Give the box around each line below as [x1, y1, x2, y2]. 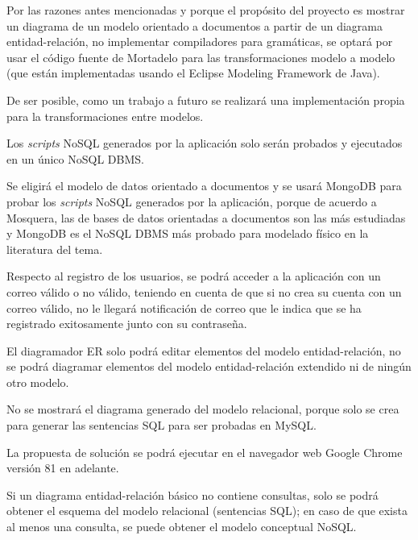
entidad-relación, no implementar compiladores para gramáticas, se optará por [6, 33, 393, 50]
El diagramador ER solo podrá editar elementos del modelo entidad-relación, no [6, 342, 401, 359]
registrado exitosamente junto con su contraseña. [6, 315, 247, 332]
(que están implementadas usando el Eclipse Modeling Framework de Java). [6, 64, 380, 81]
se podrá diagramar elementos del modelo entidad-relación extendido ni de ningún [6, 358, 412, 375]
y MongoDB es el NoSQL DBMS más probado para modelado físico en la [6, 225, 369, 242]
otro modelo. [6, 373, 69, 390]
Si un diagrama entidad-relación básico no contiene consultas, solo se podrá [6, 486, 379, 503]
